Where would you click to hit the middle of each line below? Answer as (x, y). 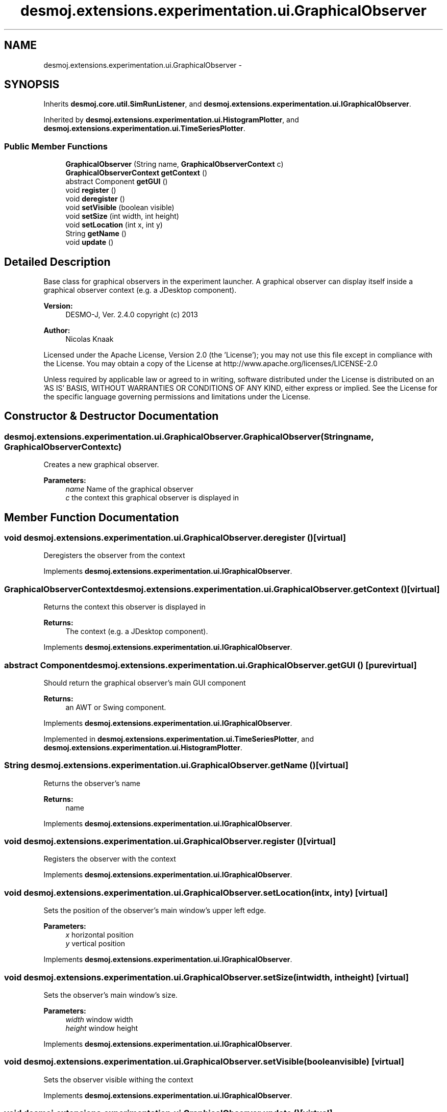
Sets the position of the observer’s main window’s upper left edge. (155, 911)
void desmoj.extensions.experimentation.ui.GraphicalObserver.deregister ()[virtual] (175, 538)
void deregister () (95, 199)
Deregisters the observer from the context (114, 555)
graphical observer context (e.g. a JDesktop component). (140, 290)
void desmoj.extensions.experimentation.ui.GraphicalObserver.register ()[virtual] (170, 841)
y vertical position (95, 944)
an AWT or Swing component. (116, 707)
